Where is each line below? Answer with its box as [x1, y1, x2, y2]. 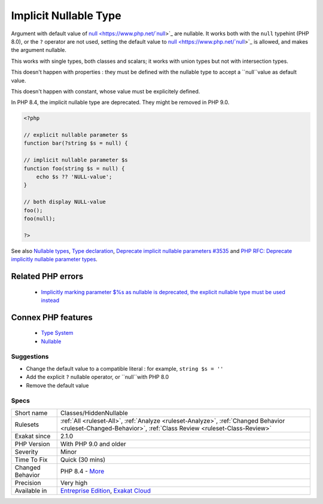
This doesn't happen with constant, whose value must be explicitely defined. [11, 87, 200, 95]
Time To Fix [14, 455, 48, 463]
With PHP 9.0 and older [60, 439, 126, 448]
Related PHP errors [11, 271, 84, 281]
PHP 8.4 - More [60, 467, 105, 475]
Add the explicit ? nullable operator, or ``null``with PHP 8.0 [26, 374, 169, 381]
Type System [41, 329, 74, 337]
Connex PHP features [11, 312, 93, 322]
